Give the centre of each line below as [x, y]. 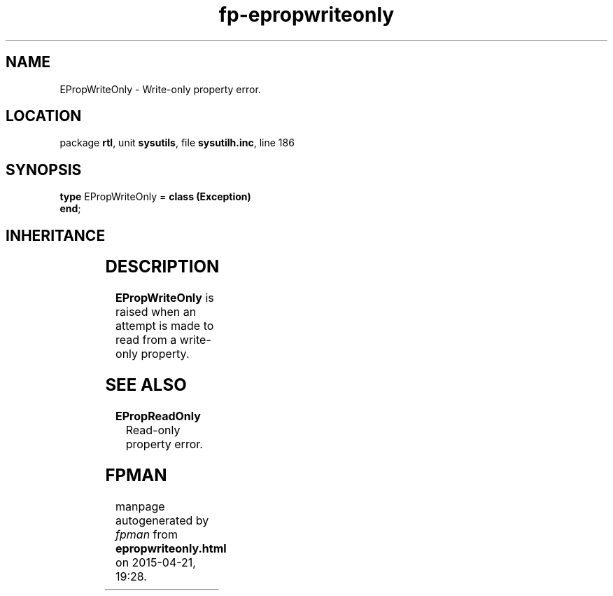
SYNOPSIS [44, 169]
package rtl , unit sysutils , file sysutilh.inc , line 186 [177, 143]
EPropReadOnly [158, 416]
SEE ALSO [146, 384]
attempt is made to [165, 326]
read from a [146, 340]
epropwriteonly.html [171, 548]
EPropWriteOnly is [165, 298]
